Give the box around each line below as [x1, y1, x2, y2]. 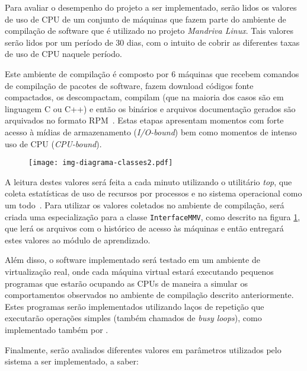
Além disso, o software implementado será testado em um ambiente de [5, 253, 260, 266]
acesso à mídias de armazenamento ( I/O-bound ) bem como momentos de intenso [5, 125, 297, 138]
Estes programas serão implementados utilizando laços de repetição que [5, 300, 264, 312]
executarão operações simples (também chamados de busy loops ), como [5, 312, 262, 324]
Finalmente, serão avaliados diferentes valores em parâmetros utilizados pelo [5, 343, 282, 356]
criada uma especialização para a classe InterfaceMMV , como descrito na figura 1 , [5, 210, 300, 223]
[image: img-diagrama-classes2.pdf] [28, 158, 173, 167]
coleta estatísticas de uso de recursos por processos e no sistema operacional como [5, 187, 302, 199]
